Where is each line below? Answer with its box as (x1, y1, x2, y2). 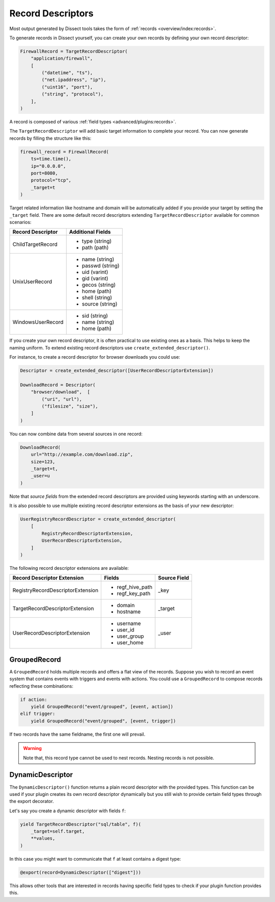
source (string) (81, 300, 118, 308)
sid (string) (81, 312, 108, 319)
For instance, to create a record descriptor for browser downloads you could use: (9, 354, 180, 360)
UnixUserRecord (12, 278, 52, 285)
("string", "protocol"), (41, 91, 104, 97)
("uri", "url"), (41, 396, 82, 402)
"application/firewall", (31, 56, 93, 61)
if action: (20, 696, 47, 703)
